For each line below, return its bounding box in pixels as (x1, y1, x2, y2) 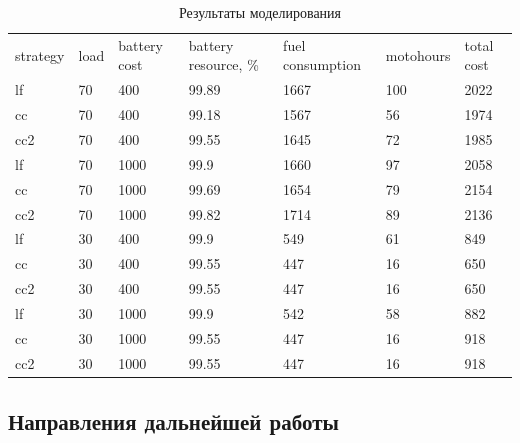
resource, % (188, 54, 259, 75)
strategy (15, 44, 65, 65)
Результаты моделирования (178, 2, 342, 22)
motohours (385, 44, 451, 65)
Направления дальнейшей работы (8, 406, 339, 437)
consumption (283, 54, 361, 75)
